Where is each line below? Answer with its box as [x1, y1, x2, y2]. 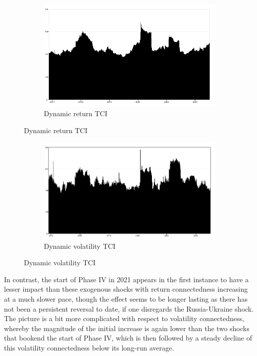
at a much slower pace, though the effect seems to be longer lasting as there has [4, 293, 248, 304]
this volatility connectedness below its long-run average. [4, 342, 174, 353]
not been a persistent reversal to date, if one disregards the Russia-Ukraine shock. [4, 303, 254, 314]
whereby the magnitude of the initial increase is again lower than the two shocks [4, 323, 250, 333]
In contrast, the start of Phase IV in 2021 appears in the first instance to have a [4, 274, 249, 284]
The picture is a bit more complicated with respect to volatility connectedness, [4, 313, 245, 324]
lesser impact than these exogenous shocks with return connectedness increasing [4, 284, 248, 294]
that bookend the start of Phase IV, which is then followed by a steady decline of [4, 333, 252, 343]
